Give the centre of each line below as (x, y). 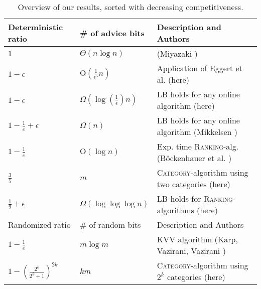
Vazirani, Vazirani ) (191, 251)
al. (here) (173, 80)
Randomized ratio (39, 225)
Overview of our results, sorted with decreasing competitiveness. (130, 7)
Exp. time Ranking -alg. (198, 146)
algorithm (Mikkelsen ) (197, 132)
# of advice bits (112, 33)
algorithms (175, 210)
